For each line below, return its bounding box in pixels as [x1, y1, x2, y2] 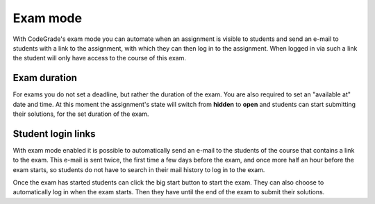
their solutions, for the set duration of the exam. [12, 110, 149, 118]
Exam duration [12, 72, 78, 84]
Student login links [12, 128, 96, 139]
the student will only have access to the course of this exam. [12, 54, 187, 62]
